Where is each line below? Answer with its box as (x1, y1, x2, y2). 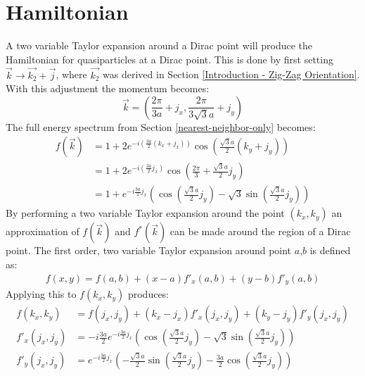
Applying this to (6, 287, 77, 301)
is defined (309, 243, 351, 258)
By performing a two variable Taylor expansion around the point (6, 206, 285, 220)
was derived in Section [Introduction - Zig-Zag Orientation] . (103, 67, 360, 82)
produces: (127, 287, 169, 301)
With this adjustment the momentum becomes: (6, 81, 210, 96)
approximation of (6, 224, 79, 239)
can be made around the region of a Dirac (169, 224, 351, 239)
